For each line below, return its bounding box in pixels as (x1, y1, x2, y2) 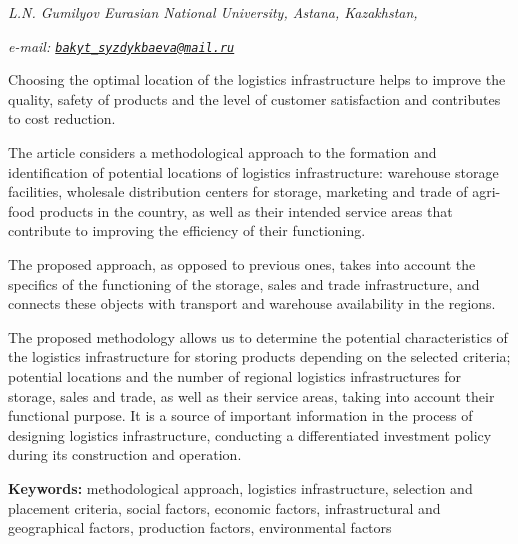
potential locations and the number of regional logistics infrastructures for (8, 365, 461, 386)
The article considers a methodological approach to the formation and (8, 142, 437, 163)
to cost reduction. (8, 108, 116, 129)
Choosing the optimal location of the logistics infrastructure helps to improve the (8, 69, 506, 90)
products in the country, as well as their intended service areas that (39, 200, 453, 221)
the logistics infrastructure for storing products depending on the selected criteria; (8, 346, 511, 367)
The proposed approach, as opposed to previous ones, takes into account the (8, 254, 476, 274)
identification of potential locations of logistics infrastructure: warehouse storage (8, 161, 499, 182)
